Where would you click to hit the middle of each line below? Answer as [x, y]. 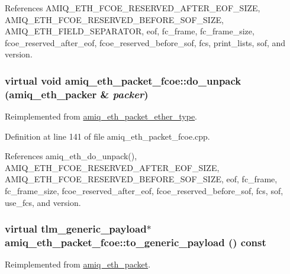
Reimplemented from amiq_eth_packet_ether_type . [101, 116]
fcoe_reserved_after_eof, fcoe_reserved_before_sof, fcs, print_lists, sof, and [145, 42]
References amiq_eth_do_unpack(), [71, 156]
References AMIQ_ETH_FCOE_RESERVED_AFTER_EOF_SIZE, [133, 8]
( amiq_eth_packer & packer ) [77, 94]
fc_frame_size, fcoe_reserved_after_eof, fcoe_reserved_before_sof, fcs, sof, [144, 191]
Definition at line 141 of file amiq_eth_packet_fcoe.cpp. [107, 136]
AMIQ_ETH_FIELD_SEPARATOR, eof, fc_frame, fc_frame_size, [130, 31]
